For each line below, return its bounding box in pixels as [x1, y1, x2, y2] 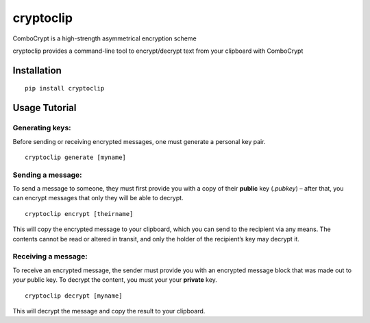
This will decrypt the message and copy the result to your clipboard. [12, 307, 206, 315]
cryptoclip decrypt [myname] [25, 291, 123, 300]
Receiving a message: [12, 252, 88, 261]
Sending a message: [12, 170, 82, 180]
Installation [12, 64, 62, 76]
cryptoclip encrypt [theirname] [25, 210, 134, 217]
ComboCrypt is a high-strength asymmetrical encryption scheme [12, 34, 197, 43]
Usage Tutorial [12, 102, 77, 114]
